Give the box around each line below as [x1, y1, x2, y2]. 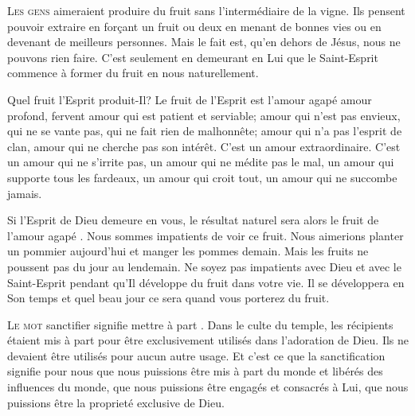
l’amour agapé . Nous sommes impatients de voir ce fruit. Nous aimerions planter [7, 227, 404, 243]
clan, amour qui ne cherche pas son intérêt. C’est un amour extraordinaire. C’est [7, 138, 401, 154]
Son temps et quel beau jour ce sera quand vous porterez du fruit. [7, 290, 330, 306]
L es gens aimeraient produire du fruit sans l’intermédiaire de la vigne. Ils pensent [7, 2, 405, 18]
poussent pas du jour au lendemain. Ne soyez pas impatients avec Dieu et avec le [7, 258, 401, 274]
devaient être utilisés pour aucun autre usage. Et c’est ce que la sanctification [7, 347, 386, 364]
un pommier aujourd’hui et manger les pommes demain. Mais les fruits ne [7, 243, 369, 259]
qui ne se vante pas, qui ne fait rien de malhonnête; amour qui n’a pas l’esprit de [7, 122, 402, 139]
